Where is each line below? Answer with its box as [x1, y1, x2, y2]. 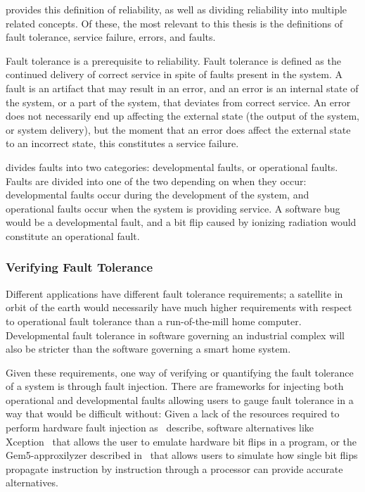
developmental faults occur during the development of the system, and [6, 187, 309, 202]
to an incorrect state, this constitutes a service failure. [6, 136, 239, 151]
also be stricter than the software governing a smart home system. [6, 341, 291, 356]
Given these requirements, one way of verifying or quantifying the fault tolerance [6, 365, 354, 379]
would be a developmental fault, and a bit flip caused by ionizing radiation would [6, 215, 357, 229]
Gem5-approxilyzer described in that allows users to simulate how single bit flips [6, 448, 358, 462]
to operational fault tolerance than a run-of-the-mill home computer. [6, 313, 302, 328]
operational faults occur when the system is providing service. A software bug [6, 201, 340, 215]
